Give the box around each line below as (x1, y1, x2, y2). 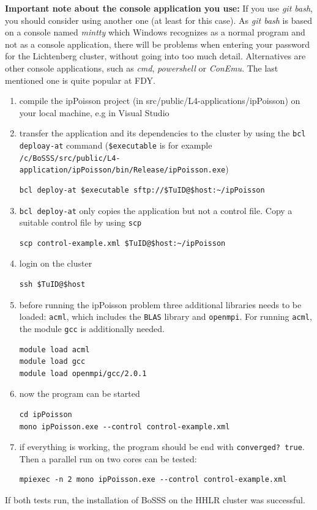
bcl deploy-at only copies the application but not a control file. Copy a (19, 204, 293, 216)
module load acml (19, 345, 90, 354)
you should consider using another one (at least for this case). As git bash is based (5, 13, 312, 26)
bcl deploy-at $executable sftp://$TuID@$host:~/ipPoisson (19, 185, 265, 194)
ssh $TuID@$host (19, 280, 86, 289)
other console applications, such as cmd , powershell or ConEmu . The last (5, 61, 278, 74)
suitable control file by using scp (19, 216, 142, 229)
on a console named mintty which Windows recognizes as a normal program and (5, 26, 305, 39)
